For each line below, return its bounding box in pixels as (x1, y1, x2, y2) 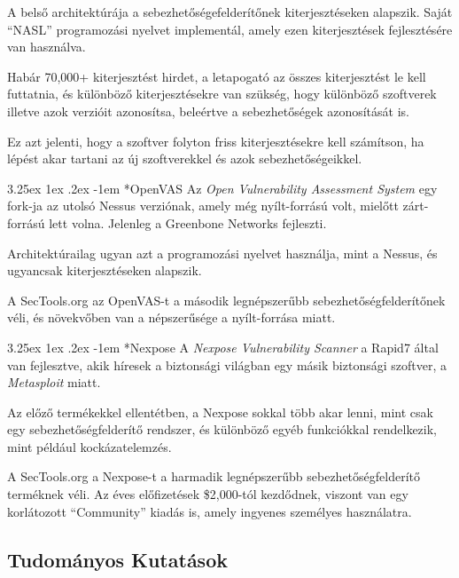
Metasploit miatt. (7, 373, 101, 392)
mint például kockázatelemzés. (7, 437, 172, 455)
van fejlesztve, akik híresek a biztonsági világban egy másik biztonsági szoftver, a (7, 355, 447, 374)
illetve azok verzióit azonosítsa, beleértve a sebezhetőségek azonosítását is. (7, 101, 409, 120)
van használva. (7, 37, 86, 56)
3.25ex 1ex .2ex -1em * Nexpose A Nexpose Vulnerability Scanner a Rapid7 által (7, 337, 439, 356)
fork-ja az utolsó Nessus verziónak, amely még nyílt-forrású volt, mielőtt (7, 196, 399, 215)
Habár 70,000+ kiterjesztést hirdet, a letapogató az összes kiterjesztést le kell (7, 67, 426, 85)
